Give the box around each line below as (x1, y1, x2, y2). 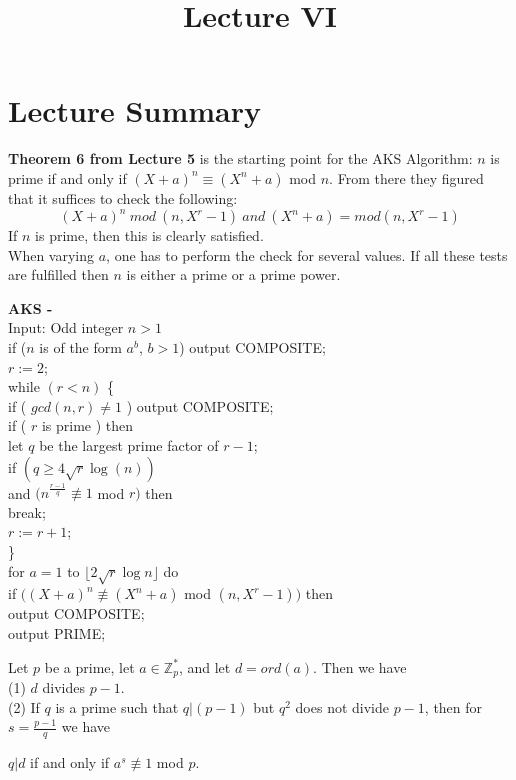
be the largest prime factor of (39, 434, 219, 455)
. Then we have (313, 656, 407, 677)
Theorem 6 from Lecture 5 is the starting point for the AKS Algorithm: (8, 148, 473, 169)
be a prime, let (44, 656, 135, 677)
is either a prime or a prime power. (126, 264, 341, 285)
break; (8, 501, 46, 522)
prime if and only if (8, 167, 127, 188)
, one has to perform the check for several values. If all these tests (106, 244, 508, 265)
